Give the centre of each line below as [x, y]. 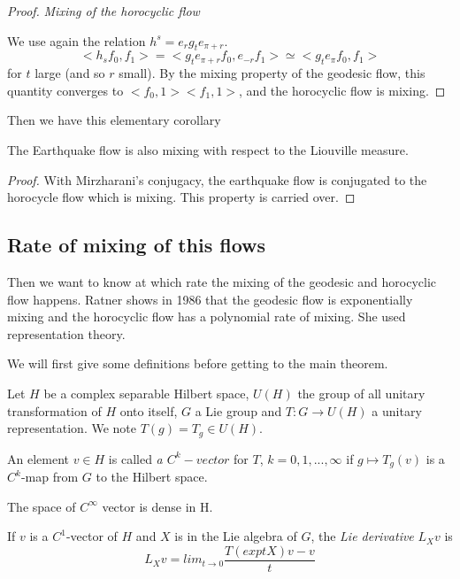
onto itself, [149, 410]
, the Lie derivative [362, 536]
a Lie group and [238, 410]
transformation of [54, 410]
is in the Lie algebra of [236, 536]
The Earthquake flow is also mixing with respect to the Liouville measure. [208, 149]
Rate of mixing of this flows [137, 245]
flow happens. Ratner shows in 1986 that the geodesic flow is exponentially [210, 299]
